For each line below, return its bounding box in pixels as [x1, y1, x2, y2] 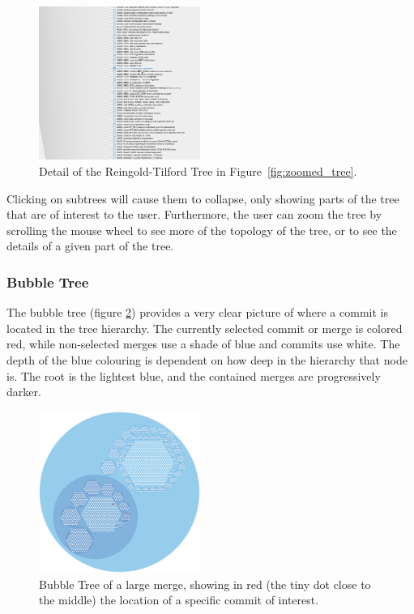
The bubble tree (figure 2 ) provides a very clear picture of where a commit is [6, 304, 388, 321]
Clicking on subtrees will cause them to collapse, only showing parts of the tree [6, 190, 399, 207]
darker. [6, 383, 41, 400]
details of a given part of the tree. [6, 237, 174, 254]
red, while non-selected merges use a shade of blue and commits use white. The [6, 335, 400, 352]
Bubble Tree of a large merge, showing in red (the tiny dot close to [39, 575, 371, 592]
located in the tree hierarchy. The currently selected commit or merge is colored [6, 319, 403, 336]
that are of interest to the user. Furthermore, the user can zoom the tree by [6, 206, 382, 223]
